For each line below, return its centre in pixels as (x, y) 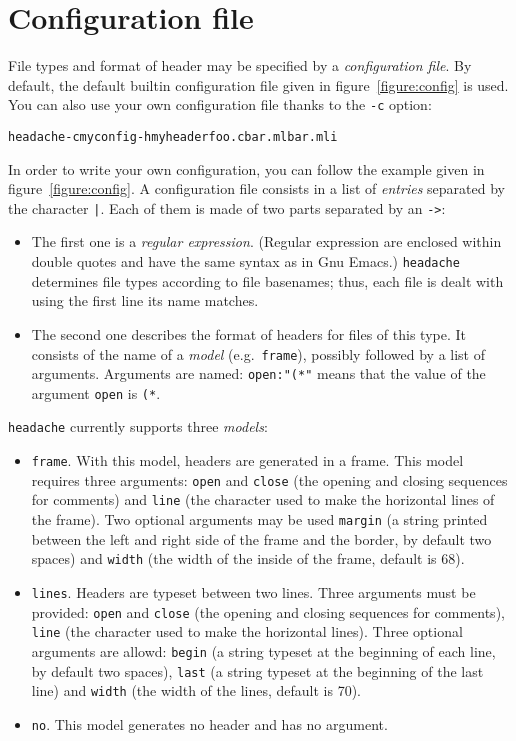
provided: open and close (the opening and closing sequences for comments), (268, 611)
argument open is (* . (96, 392)
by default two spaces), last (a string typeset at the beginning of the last (257, 670)
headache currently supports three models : (138, 426)
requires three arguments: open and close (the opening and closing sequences (269, 479)
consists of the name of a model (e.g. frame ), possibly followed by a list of (258, 353)
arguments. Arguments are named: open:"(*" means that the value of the (258, 373)
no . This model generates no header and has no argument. (209, 723)
